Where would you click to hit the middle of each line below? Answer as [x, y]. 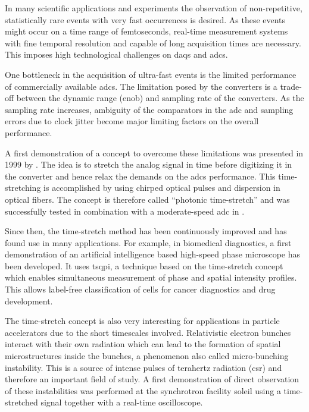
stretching [23, 188]
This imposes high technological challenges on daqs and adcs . [116, 54]
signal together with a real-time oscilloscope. [122, 402]
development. [29, 301]
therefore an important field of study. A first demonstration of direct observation [152, 379]
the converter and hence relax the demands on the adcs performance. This [140, 176]
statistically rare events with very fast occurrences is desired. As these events [145, 19]
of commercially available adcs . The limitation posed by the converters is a [141, 86]
